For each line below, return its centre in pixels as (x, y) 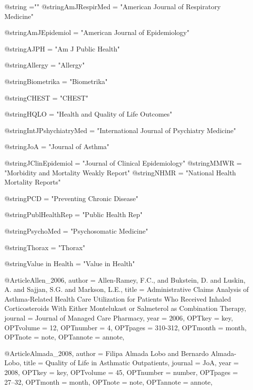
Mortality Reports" (33, 182)
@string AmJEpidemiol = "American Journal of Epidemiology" (97, 32)
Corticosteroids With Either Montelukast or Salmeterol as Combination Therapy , (125, 308)
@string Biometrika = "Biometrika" (56, 81)
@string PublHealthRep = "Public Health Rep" (74, 214)
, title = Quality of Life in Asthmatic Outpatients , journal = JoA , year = (129, 363)
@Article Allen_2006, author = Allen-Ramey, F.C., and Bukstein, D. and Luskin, (125, 280)
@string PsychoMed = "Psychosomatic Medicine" (76, 230)
